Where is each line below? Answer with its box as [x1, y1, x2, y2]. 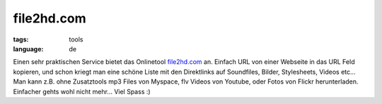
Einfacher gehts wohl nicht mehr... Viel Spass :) [13, 87, 151, 96]
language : [13, 44, 44, 53]
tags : [13, 35, 29, 44]
